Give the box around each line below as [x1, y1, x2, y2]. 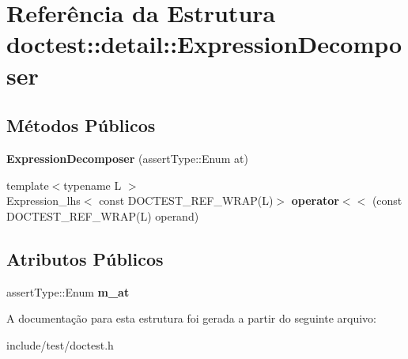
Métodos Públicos [6, 113, 156, 138]
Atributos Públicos [6, 246, 164, 270]
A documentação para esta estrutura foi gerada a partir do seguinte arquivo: [6, 310, 376, 327]
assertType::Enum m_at [6, 283, 130, 300]
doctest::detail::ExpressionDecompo [6, 28, 402, 60]
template [6, 176, 49, 193]
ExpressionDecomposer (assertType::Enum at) [6, 149, 248, 166]
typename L [63, 176, 122, 193]
